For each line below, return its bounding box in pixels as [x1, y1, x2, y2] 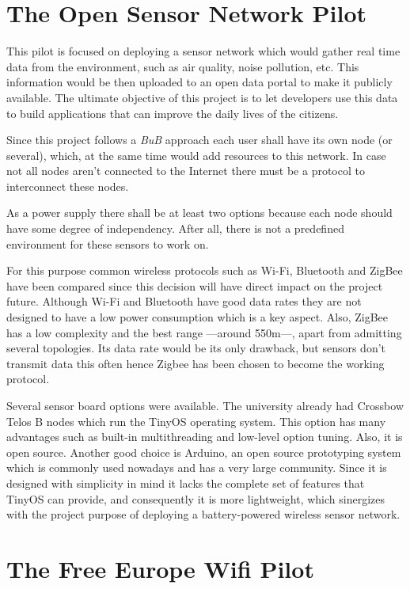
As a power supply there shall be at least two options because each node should [6, 204, 393, 221]
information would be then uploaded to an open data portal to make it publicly [6, 74, 393, 90]
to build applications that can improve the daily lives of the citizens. [6, 104, 339, 121]
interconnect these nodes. [6, 177, 129, 194]
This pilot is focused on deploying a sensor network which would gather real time [6, 43, 401, 59]
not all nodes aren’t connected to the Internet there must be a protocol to [6, 162, 365, 179]
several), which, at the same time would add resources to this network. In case [6, 146, 386, 163]
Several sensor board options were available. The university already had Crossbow [6, 397, 404, 413]
